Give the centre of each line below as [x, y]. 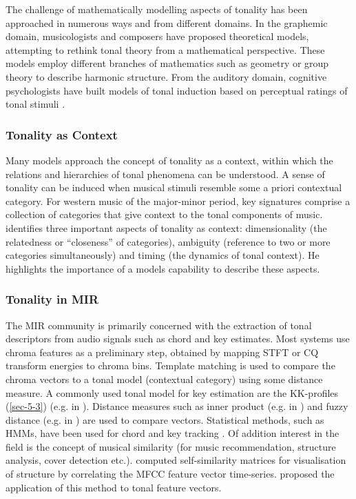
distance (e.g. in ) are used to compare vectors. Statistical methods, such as [165, 419]
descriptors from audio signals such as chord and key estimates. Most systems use [178, 339]
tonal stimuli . [35, 104]
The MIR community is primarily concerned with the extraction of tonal [159, 325]
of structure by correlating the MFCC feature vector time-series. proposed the [170, 474]
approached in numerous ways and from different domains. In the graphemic [167, 22]
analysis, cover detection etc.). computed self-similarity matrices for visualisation [176, 460]
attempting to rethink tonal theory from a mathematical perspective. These [165, 49]
